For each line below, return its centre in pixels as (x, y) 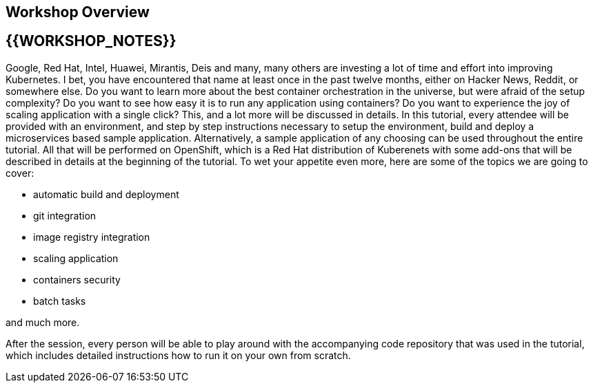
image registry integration (92, 237)
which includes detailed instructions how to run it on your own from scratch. (178, 355)
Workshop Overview (78, 12)
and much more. (43, 322)
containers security (77, 279)
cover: (20, 173)
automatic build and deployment (106, 194)
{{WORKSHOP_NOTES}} (91, 41)
